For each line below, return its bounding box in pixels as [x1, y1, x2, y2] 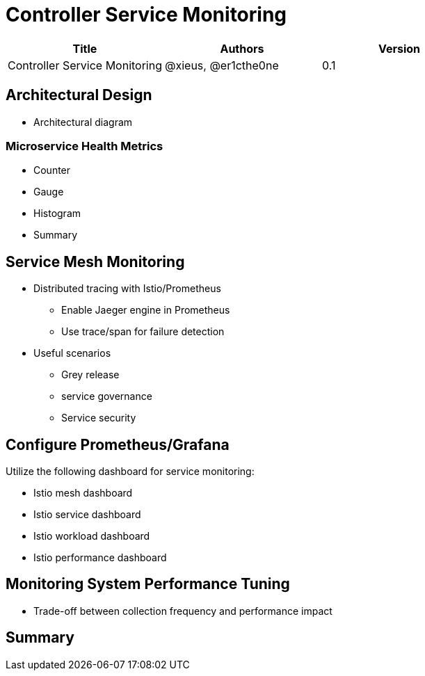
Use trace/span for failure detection [61, 325, 225, 338]
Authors [220, 41, 264, 56]
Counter [33, 164, 71, 177]
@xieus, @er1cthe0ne [164, 58, 279, 72]
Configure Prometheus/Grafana [6, 435, 230, 453]
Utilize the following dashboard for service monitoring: [6, 465, 255, 478]
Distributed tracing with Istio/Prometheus [33, 282, 221, 295]
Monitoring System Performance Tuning [6, 575, 290, 593]
